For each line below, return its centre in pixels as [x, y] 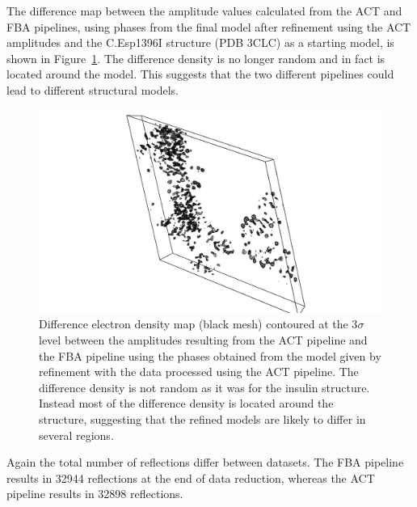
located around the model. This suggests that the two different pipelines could [200, 74]
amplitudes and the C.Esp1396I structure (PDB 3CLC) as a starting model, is [200, 42]
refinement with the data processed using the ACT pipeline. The [199, 372]
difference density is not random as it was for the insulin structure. [204, 387]
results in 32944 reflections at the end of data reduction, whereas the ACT [191, 477]
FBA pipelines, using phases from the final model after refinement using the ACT [209, 26]
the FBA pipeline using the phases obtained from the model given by [210, 355]
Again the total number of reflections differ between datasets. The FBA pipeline [205, 462]
